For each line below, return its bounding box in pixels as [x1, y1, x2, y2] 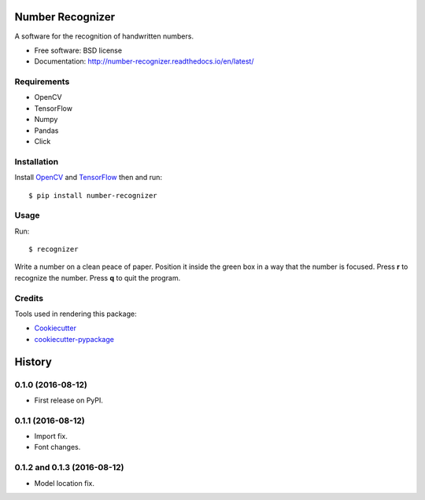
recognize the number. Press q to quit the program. [14, 273, 181, 282]
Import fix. [34, 432, 68, 441]
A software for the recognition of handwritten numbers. [14, 31, 194, 41]
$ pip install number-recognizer [28, 191, 157, 200]
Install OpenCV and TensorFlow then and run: [14, 173, 163, 182]
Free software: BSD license [34, 46, 122, 55]
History [14, 355, 53, 369]
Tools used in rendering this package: [14, 309, 137, 318]
